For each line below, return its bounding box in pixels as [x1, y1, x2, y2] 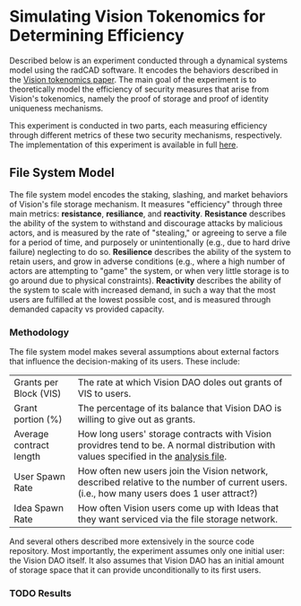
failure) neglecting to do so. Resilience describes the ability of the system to [9, 246, 291, 257]
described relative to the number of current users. [77, 476, 288, 488]
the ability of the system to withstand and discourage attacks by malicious [9, 217, 284, 228]
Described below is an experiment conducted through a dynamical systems [9, 55, 288, 66]
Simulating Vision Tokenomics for [9, 6, 266, 27]
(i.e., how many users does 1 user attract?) [77, 487, 258, 500]
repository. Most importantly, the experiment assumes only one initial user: [9, 546, 285, 557]
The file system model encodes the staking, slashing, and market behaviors [9, 189, 288, 199]
